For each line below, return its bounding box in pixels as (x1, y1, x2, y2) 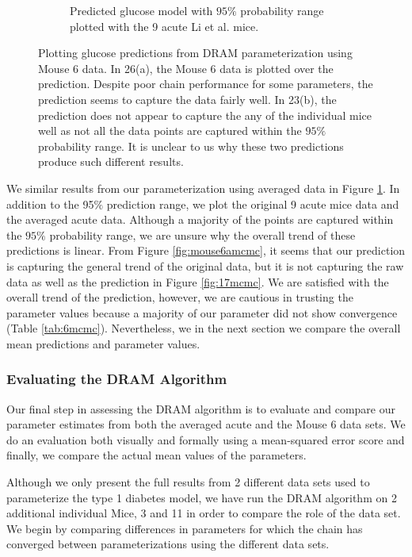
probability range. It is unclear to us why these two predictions (38, 137, 344, 154)
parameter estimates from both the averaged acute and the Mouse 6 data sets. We (6, 416, 406, 432)
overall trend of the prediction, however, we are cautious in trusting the (6, 289, 353, 305)
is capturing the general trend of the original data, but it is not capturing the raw (6, 257, 404, 274)
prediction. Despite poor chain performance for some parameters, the (38, 75, 373, 92)
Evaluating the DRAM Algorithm (6, 369, 227, 389)
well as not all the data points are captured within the (38, 122, 302, 139)
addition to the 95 (6, 195, 94, 212)
